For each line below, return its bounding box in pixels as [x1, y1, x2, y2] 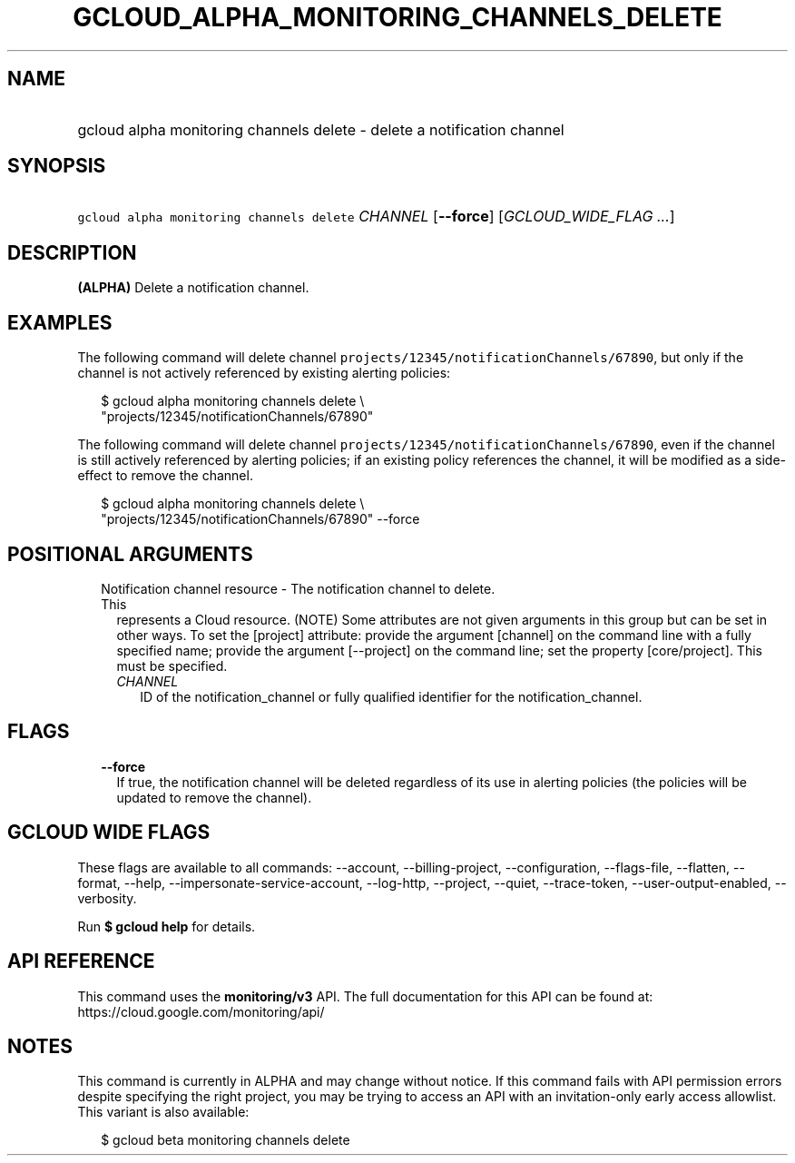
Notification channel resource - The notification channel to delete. [101, 580, 496, 596]
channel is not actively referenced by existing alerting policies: [77, 365, 451, 381]
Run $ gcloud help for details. [77, 918, 256, 934]
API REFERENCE [7, 950, 155, 973]
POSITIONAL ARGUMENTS [7, 542, 253, 566]
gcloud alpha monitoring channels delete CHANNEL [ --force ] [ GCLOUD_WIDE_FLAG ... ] [77, 207, 675, 226]
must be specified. [116, 657, 228, 674]
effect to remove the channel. [77, 468, 253, 484]
